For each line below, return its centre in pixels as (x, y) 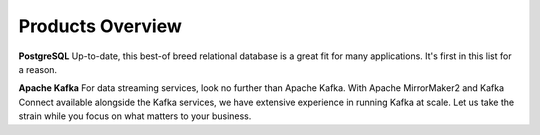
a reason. (38, 69)
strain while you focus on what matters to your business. (135, 116)
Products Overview (100, 26)
